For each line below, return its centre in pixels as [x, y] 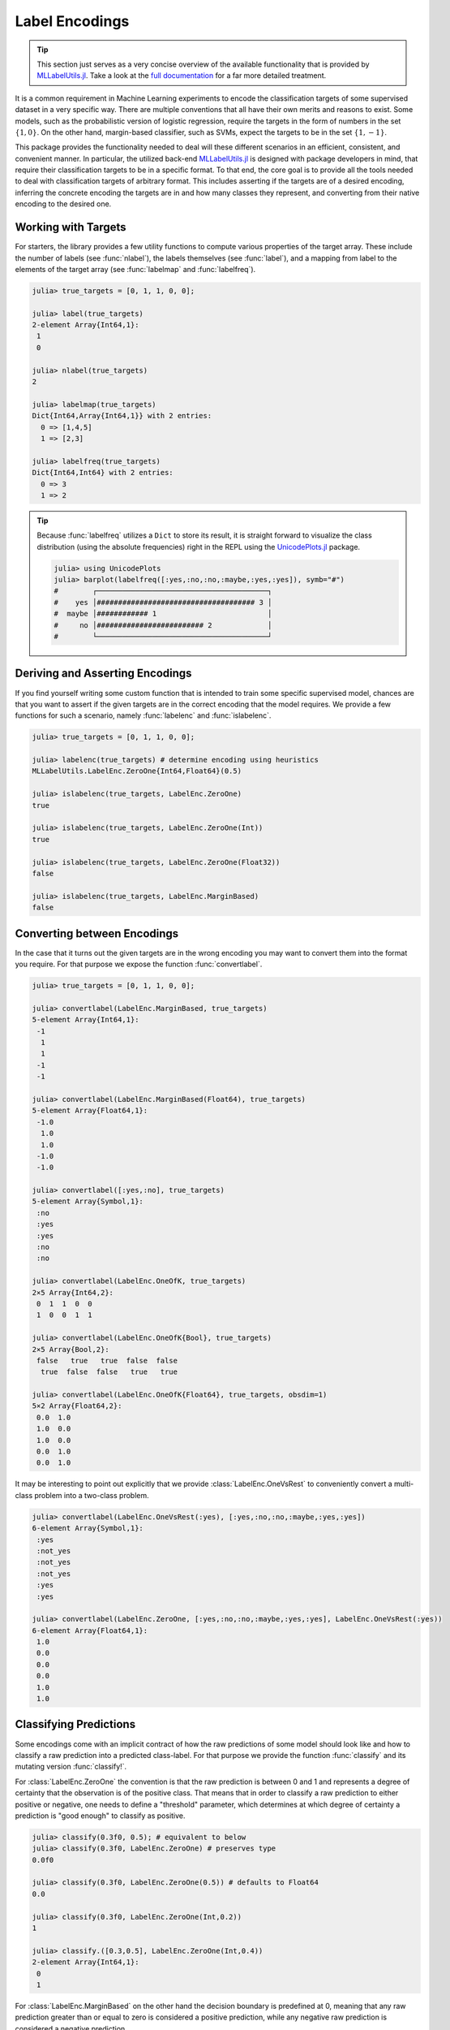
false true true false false [107, 1361]
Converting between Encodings [97, 933]
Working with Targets [71, 227]
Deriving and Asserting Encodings [103, 674]
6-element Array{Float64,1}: [90, 1630]
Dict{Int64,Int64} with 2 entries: [103, 473]
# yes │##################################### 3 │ [163, 602]
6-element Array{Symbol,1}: [88, 1528]
